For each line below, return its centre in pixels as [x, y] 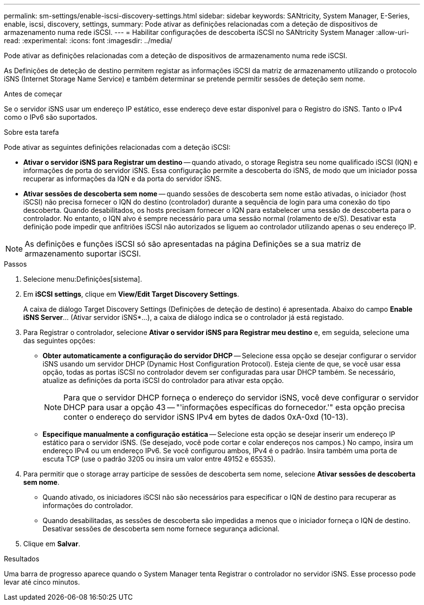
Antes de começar [33, 94]
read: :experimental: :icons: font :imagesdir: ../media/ [88, 40]
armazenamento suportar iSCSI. [83, 254]
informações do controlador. [88, 505]
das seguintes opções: [59, 341]
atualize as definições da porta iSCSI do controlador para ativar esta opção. [163, 380]
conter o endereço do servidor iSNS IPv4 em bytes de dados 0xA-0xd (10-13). [206, 417]
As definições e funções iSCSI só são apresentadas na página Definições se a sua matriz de [193, 244]
